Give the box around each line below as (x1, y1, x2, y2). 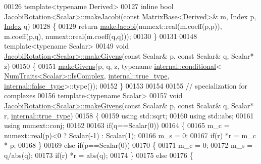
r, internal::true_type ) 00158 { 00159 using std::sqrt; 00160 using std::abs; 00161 (4, 110, 254, 120)
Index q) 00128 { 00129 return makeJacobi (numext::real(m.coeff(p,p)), (4, 21, 222, 31)
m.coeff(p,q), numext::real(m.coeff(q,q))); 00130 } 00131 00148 (4, 30, 197, 41)
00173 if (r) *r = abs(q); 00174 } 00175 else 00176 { (35, 149, 193, 160)
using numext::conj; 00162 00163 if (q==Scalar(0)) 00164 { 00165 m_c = (4, 120, 230, 131)
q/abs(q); (4, 149, 33, 160)
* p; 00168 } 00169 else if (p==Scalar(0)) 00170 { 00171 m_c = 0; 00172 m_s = (4, 140, 253, 150)
